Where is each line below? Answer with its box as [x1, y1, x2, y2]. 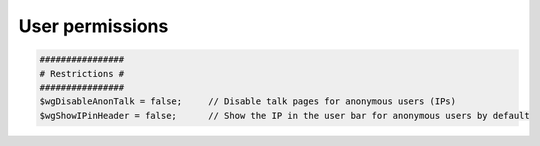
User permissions [18, 15, 169, 37]
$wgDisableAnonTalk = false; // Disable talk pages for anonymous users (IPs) [39, 96, 457, 107]
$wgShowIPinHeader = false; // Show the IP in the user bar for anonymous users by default [39, 110, 530, 121]
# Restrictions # [39, 68, 125, 79]
